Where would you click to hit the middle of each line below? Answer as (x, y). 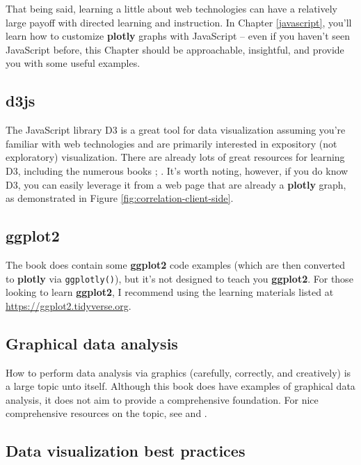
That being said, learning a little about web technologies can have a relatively (172, 8)
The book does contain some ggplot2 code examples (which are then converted (176, 264)
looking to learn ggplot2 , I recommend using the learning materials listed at (170, 292)
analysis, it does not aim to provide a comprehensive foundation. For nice (162, 399)
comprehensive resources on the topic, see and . (106, 413)
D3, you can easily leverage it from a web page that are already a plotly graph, (176, 184)
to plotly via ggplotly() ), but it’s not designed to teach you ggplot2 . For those (179, 278)
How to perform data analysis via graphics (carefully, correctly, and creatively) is (178, 372)
